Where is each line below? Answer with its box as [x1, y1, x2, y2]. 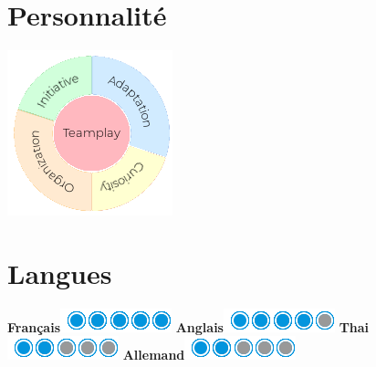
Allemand [122, 345, 185, 364]
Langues [7, 254, 112, 291]
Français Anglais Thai [7, 317, 370, 336]
